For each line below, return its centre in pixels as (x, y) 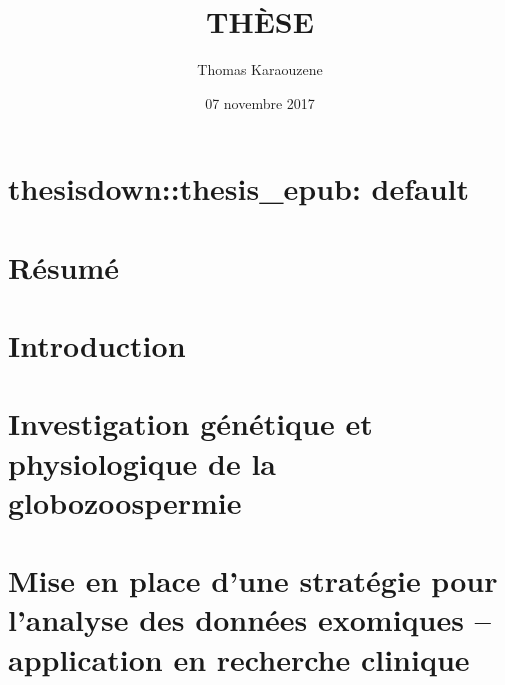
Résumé (64, 266)
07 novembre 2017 (260, 102)
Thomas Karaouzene (260, 69)
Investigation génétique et (190, 423)
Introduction (97, 345)
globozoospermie (125, 501)
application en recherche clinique (239, 658)
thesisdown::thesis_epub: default (239, 188)
